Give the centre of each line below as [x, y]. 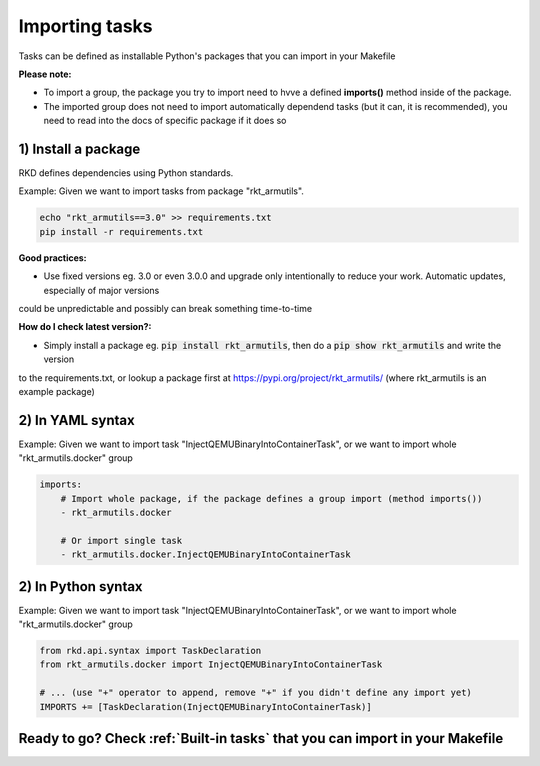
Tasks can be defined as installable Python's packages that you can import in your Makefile [207, 56]
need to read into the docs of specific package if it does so [165, 121]
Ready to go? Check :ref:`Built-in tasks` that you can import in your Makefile [261, 738]
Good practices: [52, 257]
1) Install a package [79, 148]
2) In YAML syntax [76, 420]
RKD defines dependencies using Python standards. [126, 173]
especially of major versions [101, 290]
